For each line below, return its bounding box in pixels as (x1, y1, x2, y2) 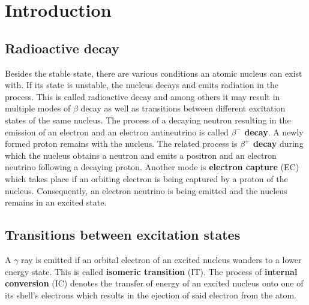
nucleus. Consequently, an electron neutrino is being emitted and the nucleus (5, 184, 287, 197)
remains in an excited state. (5, 196, 107, 209)
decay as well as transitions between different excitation (80, 102, 286, 114)
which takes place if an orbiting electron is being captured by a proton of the (5, 172, 288, 185)
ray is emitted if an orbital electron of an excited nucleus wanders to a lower (21, 253, 302, 265)
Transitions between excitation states (5, 225, 241, 244)
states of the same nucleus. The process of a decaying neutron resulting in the (5, 113, 291, 126)
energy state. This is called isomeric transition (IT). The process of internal (5, 265, 298, 277)
